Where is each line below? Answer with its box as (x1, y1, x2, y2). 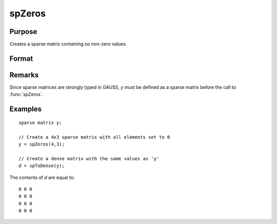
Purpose (9, 27, 37, 36)
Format (9, 54, 33, 63)
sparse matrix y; (18, 120, 62, 125)
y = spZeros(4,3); (18, 141, 65, 147)
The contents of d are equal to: (9, 174, 75, 180)
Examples (9, 105, 42, 114)
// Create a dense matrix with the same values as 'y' (18, 156, 160, 161)
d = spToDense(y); (18, 163, 65, 169)
